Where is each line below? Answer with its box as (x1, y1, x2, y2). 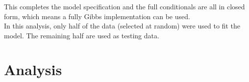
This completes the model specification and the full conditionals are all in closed (4, 1, 245, 11)
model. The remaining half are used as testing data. (4, 30, 159, 40)
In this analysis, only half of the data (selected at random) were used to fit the (4, 21, 240, 31)
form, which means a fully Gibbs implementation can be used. (4, 11, 190, 21)
